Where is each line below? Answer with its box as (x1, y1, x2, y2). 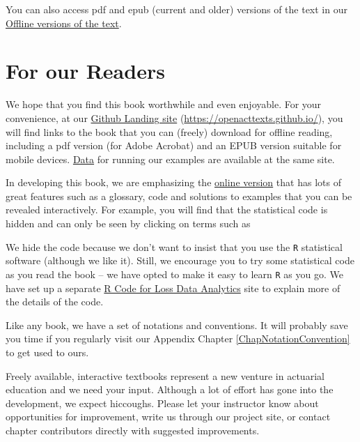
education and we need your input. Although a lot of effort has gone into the (6, 382, 334, 397)
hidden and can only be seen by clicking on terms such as (6, 216, 251, 231)
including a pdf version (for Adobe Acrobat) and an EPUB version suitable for (6, 138, 342, 153)
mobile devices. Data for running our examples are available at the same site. (6, 151, 335, 166)
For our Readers (6, 56, 165, 85)
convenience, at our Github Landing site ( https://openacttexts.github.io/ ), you (6, 110, 343, 125)
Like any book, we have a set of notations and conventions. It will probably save (6, 317, 348, 332)
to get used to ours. (6, 344, 89, 359)
